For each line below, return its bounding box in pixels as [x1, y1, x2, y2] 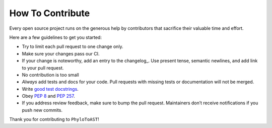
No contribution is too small [22, 72, 79, 78]
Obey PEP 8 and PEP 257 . [22, 93, 75, 99]
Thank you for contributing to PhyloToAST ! [9, 116, 99, 122]
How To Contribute [9, 8, 90, 19]
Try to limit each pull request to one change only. [22, 43, 123, 50]
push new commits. [22, 107, 63, 113]
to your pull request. [22, 65, 64, 71]
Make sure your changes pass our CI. [22, 50, 100, 56]
